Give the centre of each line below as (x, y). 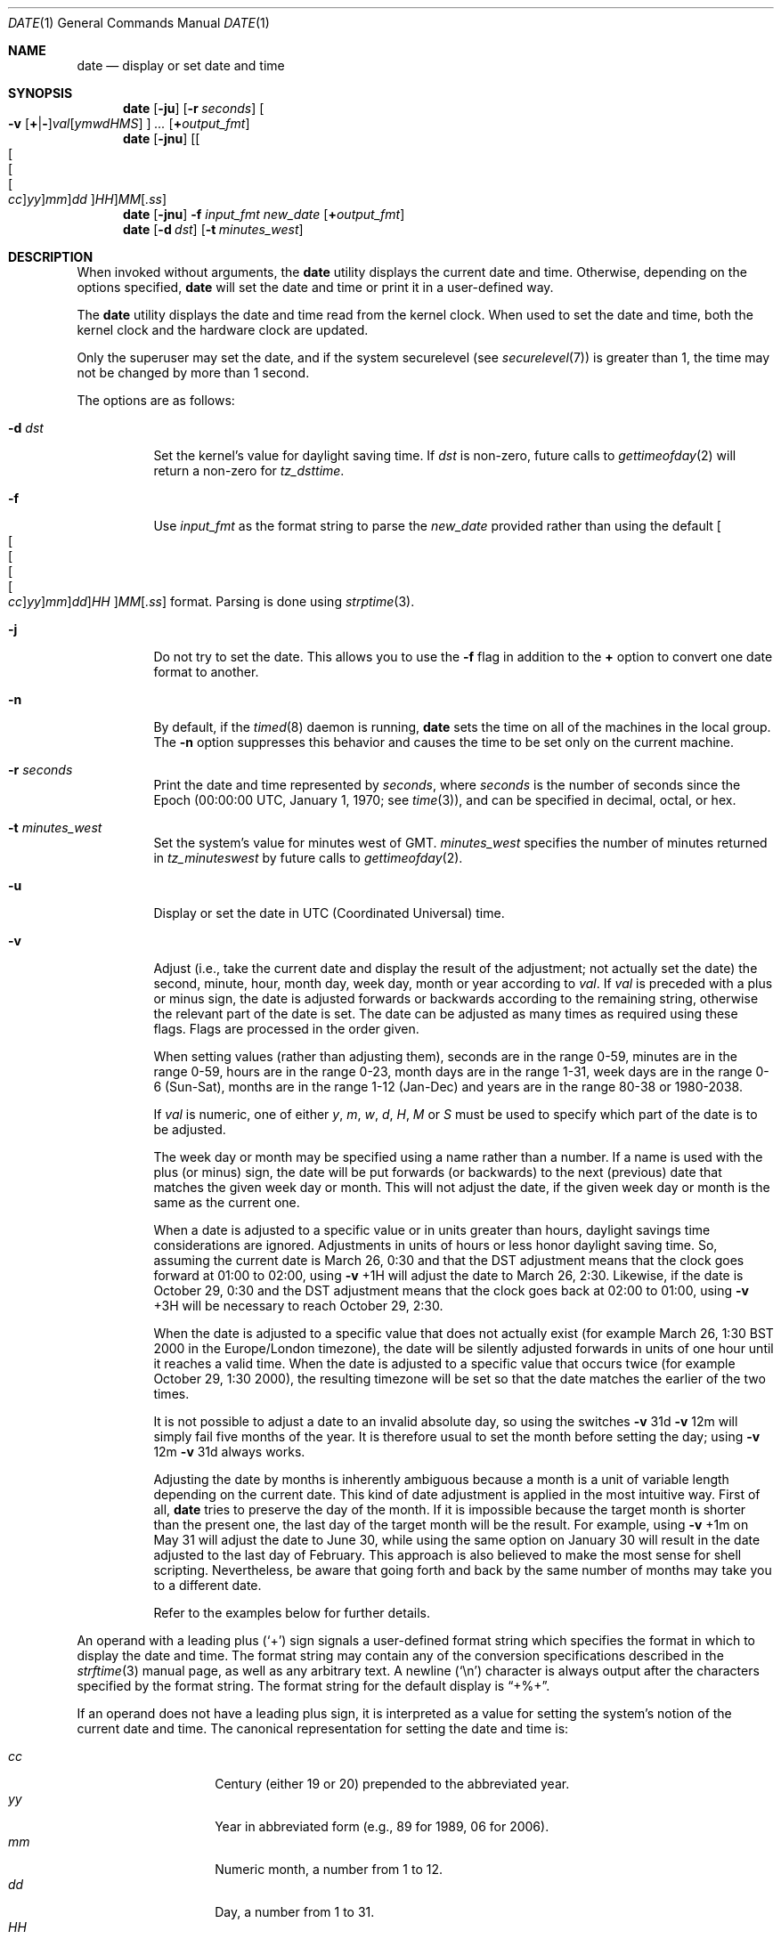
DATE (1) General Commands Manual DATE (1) (139, 23)
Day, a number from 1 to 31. (295, 1912)
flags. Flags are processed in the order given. (286, 1029)
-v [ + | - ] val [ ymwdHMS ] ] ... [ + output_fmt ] (129, 123)
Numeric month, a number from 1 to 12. (329, 1869)
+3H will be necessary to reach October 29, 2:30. (298, 1306)
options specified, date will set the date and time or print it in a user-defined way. (315, 287)
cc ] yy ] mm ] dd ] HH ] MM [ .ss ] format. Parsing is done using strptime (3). (212, 601)
